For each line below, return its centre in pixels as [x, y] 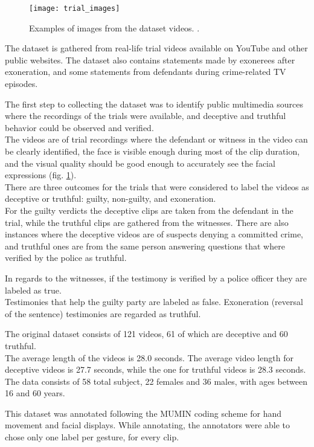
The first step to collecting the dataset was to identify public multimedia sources [154, 104]
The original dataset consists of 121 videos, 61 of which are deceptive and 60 [146, 334]
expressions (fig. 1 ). [41, 175]
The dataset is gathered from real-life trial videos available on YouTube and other [156, 48]
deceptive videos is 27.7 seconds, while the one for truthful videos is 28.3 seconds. [155, 369]
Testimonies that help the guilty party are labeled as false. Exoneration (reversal [154, 302]
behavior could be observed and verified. [79, 127]
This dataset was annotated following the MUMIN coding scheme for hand [143, 413]
